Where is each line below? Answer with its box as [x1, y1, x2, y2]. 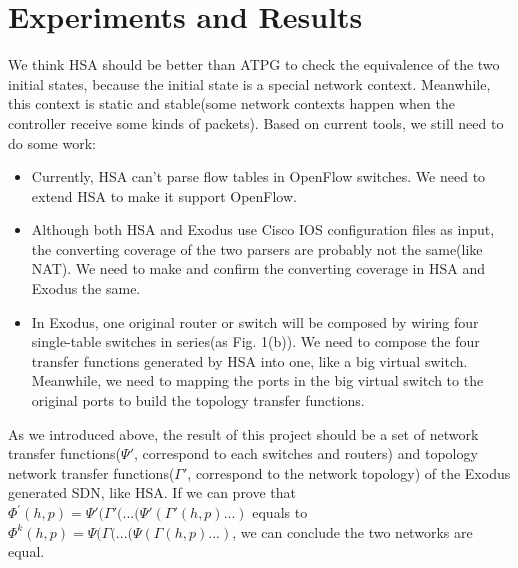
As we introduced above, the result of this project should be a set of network [8, 423, 479, 444]
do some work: [8, 132, 96, 153]
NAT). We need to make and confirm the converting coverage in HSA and [31, 258, 485, 279]
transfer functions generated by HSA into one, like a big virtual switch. [31, 350, 468, 371]
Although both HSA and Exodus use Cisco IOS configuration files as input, [31, 219, 495, 240]
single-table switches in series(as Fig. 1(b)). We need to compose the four [31, 331, 480, 352]
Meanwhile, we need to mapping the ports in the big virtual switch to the [31, 370, 484, 391]
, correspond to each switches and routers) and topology [133, 443, 478, 464]
